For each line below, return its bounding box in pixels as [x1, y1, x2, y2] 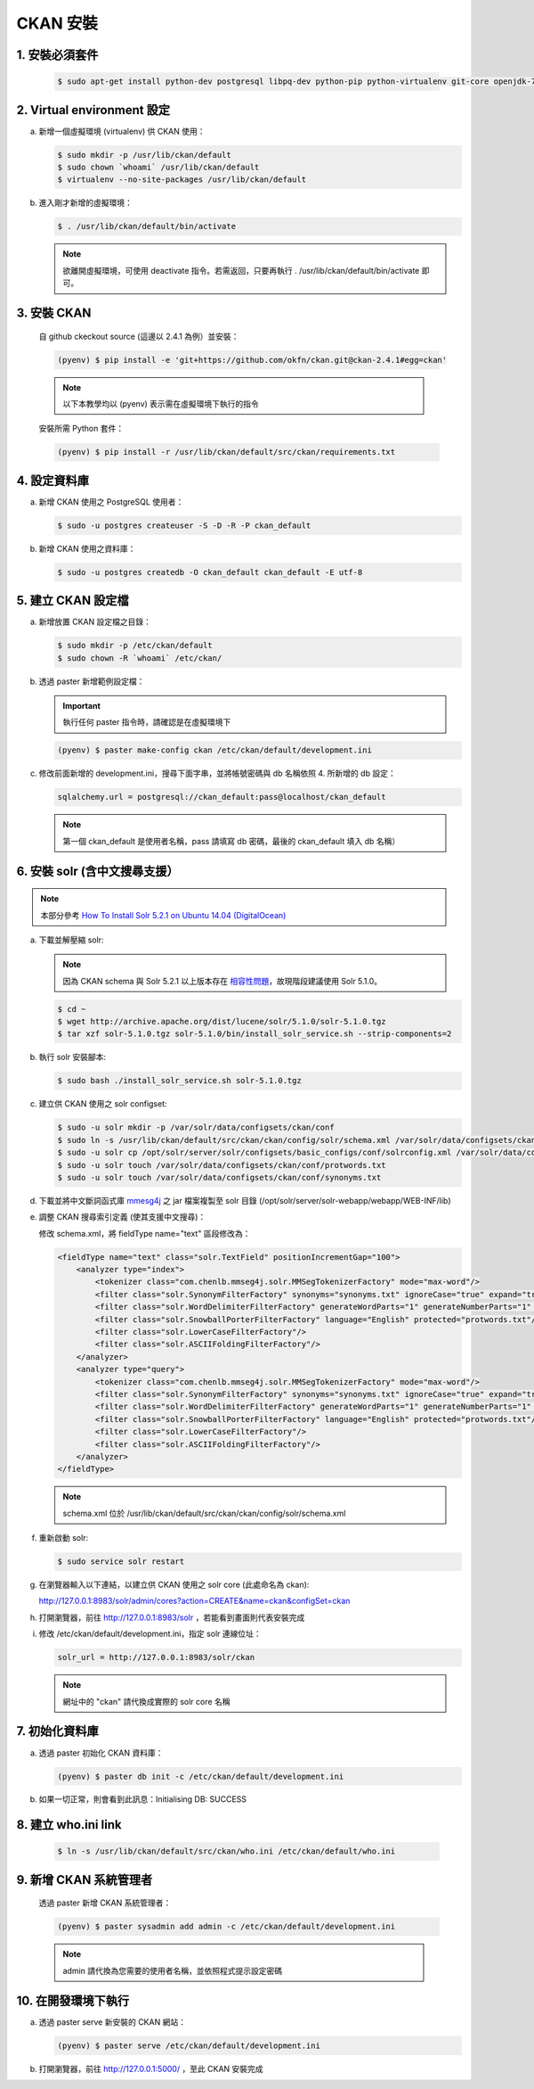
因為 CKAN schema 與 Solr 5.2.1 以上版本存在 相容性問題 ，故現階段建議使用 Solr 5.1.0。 [62, 975, 383, 986]
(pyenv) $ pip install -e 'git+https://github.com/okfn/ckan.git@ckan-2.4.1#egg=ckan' [57, 355, 448, 365]
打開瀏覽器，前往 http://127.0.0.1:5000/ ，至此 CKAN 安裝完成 [38, 2063, 263, 2074]
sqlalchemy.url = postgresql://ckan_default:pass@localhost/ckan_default [57, 792, 386, 802]
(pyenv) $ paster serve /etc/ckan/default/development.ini [57, 2040, 320, 2051]
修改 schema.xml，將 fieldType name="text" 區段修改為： [38, 1228, 251, 1238]
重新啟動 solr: [38, 1533, 89, 1543]
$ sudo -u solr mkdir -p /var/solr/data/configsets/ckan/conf [57, 1123, 335, 1132]
